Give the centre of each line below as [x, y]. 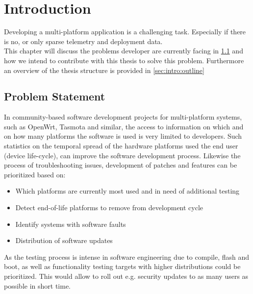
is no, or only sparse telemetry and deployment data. [83, 41]
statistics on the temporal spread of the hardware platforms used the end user [121, 146]
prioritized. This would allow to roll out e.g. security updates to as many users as [126, 276]
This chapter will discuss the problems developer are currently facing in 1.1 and [124, 51]
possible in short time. [37, 285]
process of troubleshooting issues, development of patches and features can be [121, 165]
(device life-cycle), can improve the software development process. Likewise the [122, 155]
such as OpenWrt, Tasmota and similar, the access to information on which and [124, 126]
